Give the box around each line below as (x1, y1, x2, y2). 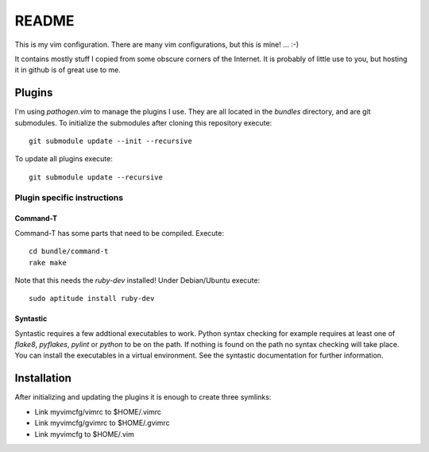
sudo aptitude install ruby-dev (29, 294, 155, 303)
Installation (14, 372, 71, 385)
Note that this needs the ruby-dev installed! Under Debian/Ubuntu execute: (14, 275, 261, 285)
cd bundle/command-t (29, 247, 109, 256)
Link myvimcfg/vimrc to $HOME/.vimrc (34, 407, 162, 416)
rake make (29, 258, 67, 267)
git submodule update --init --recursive (29, 137, 192, 146)
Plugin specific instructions (14, 191, 123, 203)
